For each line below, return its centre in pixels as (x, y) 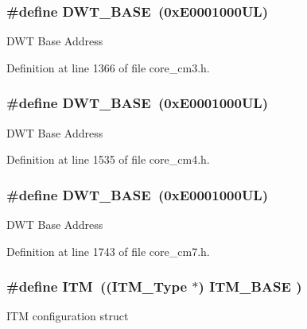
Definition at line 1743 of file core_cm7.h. (108, 251)
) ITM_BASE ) (250, 286)
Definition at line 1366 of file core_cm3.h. (108, 67)
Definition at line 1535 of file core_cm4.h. (108, 159)
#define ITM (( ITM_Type (97, 286)
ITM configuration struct (68, 316)
